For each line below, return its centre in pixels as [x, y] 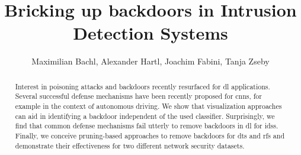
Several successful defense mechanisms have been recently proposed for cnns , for [138, 96]
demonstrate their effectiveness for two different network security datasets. [130, 145]
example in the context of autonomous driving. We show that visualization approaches [148, 106]
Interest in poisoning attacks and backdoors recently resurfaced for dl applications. [143, 86]
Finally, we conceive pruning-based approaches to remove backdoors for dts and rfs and [150, 135]
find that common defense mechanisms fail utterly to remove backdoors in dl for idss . [147, 126]
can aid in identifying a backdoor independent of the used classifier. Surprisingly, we [145, 116]
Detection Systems [150, 33]
